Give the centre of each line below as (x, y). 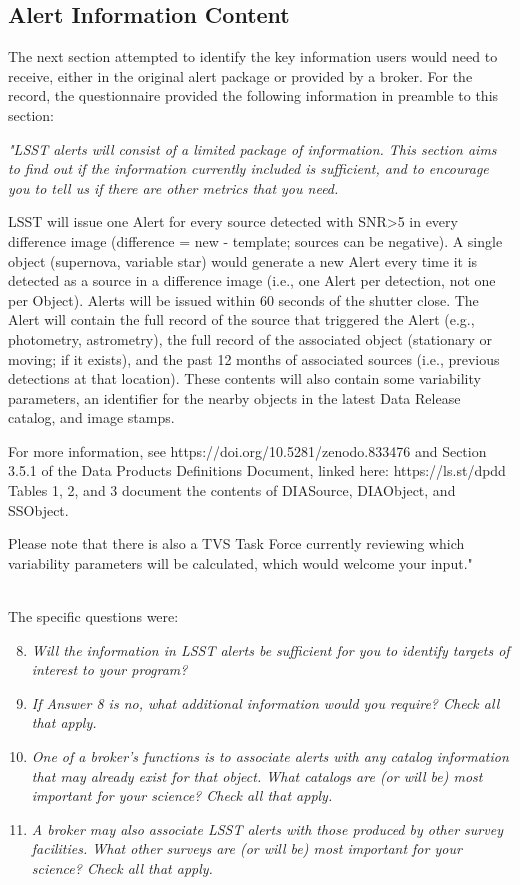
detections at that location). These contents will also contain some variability (244, 378)
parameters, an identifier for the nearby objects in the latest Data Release (234, 397)
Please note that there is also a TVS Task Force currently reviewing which (236, 543)
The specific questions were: (93, 616)
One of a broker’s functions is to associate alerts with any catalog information (270, 756)
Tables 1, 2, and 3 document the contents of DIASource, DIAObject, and (232, 490)
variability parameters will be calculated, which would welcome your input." (240, 562)
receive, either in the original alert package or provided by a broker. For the (240, 75)
